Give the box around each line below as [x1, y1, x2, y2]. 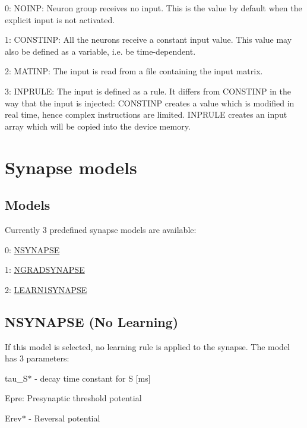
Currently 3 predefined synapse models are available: [5, 223, 197, 235]
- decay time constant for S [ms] [34, 372, 151, 384]
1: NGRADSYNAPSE [5, 263, 85, 276]
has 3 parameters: [5, 352, 69, 364]
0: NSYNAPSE [5, 243, 60, 256]
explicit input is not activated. [5, 13, 115, 26]
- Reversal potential [29, 411, 100, 424]
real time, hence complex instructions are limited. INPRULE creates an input [5, 108, 287, 121]
